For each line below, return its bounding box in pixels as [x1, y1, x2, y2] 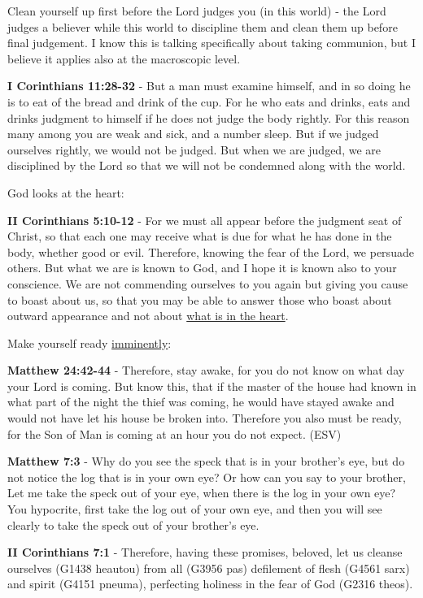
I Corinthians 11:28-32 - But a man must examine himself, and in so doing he [7, 77, 411, 94]
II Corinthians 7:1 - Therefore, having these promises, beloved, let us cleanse [7, 544, 403, 561]
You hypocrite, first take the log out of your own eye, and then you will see [7, 500, 382, 518]
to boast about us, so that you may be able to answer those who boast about [7, 291, 392, 308]
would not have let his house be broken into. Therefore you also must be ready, [7, 409, 402, 427]
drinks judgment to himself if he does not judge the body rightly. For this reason [7, 109, 410, 126]
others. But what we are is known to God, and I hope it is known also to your [7, 259, 397, 276]
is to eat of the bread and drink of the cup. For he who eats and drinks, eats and [7, 93, 411, 110]
